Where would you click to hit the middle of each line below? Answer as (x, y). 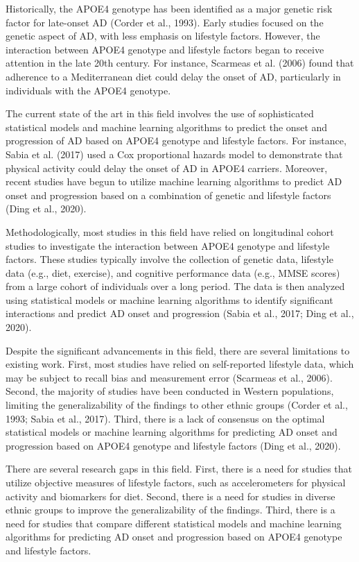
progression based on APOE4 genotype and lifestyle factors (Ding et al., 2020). (173, 445)
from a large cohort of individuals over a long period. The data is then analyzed (175, 286)
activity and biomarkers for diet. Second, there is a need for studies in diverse (170, 496)
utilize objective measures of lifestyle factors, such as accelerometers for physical (176, 482)
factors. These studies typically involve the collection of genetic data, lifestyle (169, 259)
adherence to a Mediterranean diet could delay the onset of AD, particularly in (173, 76)
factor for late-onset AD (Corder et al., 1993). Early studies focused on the (165, 22)
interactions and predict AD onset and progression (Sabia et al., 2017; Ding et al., (180, 313)
